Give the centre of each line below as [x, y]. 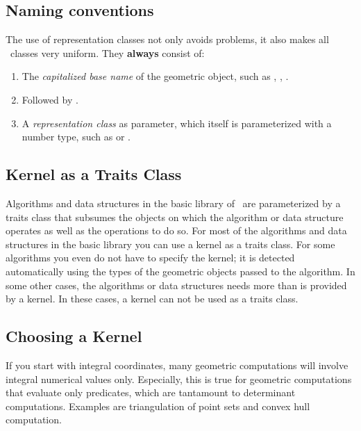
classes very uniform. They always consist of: [107, 52]
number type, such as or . [76, 137]
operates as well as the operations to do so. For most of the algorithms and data [176, 230]
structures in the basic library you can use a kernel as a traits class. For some [170, 244]
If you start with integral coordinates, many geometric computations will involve [177, 365]
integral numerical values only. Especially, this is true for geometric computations [179, 379]
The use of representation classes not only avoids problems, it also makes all [167, 39]
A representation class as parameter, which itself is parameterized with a [177, 123]
